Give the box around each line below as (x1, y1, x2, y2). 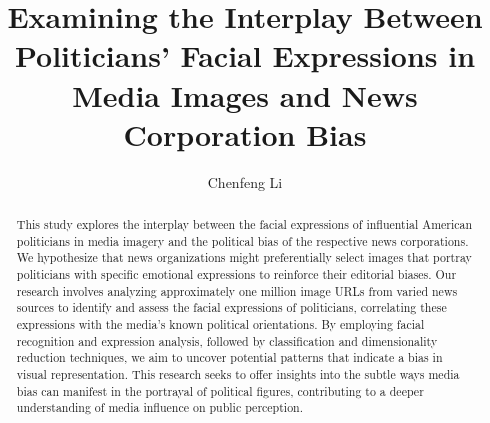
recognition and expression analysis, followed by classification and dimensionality (16, 332, 438, 349)
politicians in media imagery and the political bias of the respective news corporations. (16, 232, 469, 249)
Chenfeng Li (207, 171, 283, 192)
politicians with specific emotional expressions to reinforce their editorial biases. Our (16, 266, 457, 283)
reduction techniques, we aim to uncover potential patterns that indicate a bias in (16, 349, 443, 366)
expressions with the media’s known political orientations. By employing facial (16, 316, 425, 333)
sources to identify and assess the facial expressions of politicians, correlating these (16, 299, 447, 316)
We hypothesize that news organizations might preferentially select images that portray (16, 249, 472, 266)
